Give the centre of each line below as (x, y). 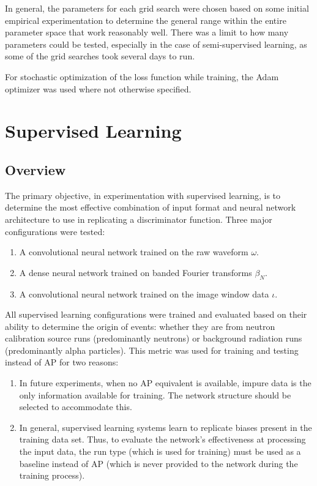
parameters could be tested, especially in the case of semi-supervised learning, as (156, 44)
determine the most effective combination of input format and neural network (151, 207)
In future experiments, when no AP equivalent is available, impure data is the (165, 383)
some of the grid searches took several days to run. (100, 56)
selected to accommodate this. (76, 407)
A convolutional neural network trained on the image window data (144, 293)
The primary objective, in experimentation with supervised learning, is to (143, 195)
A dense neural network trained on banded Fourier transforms (136, 272)
